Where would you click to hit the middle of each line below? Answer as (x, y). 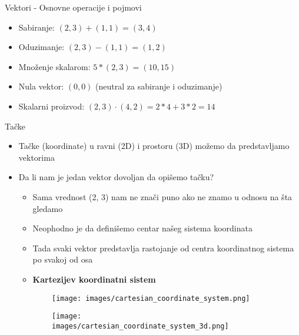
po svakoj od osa (63, 259)
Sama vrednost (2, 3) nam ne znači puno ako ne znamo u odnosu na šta (162, 196)
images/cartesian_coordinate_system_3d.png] (140, 326)
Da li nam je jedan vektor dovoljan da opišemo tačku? (116, 177)
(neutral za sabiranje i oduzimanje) (159, 86)
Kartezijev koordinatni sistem (94, 279)
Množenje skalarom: (54, 66)
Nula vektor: (41, 86)
